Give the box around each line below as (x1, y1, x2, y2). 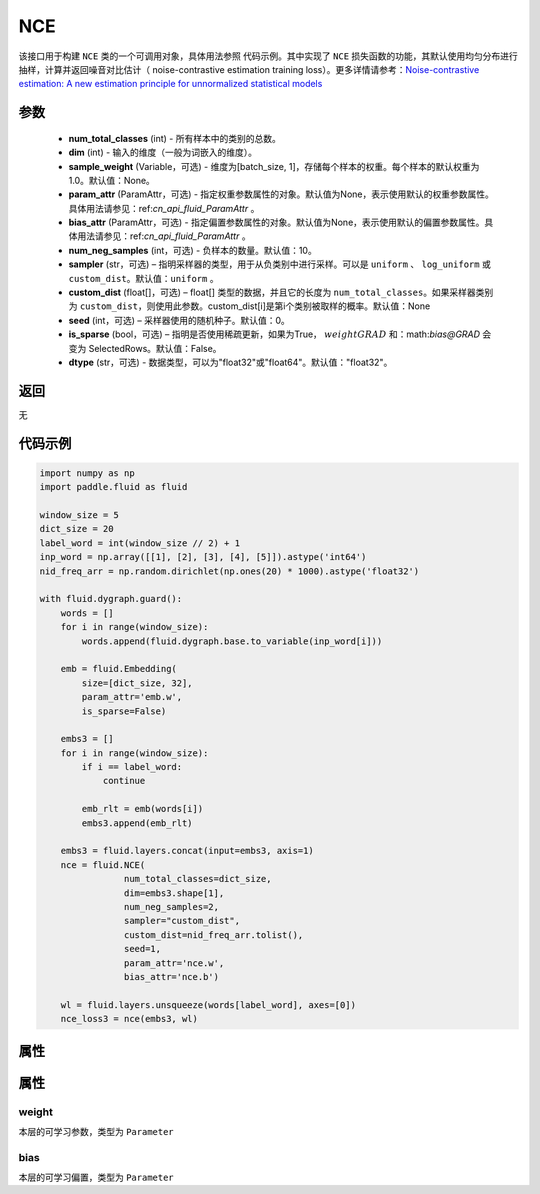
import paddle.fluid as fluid (39, 481, 188, 493)
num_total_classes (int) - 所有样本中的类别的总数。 (68, 132, 282, 144)
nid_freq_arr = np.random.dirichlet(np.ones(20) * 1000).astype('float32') (39, 565, 420, 577)
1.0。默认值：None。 (68, 174, 155, 186)
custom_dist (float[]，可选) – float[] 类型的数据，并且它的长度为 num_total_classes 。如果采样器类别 (68, 286, 494, 299)
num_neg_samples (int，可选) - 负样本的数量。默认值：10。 (68, 244, 317, 256)
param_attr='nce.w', (123, 957, 225, 969)
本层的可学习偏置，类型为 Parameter (18, 1171, 174, 1184)
